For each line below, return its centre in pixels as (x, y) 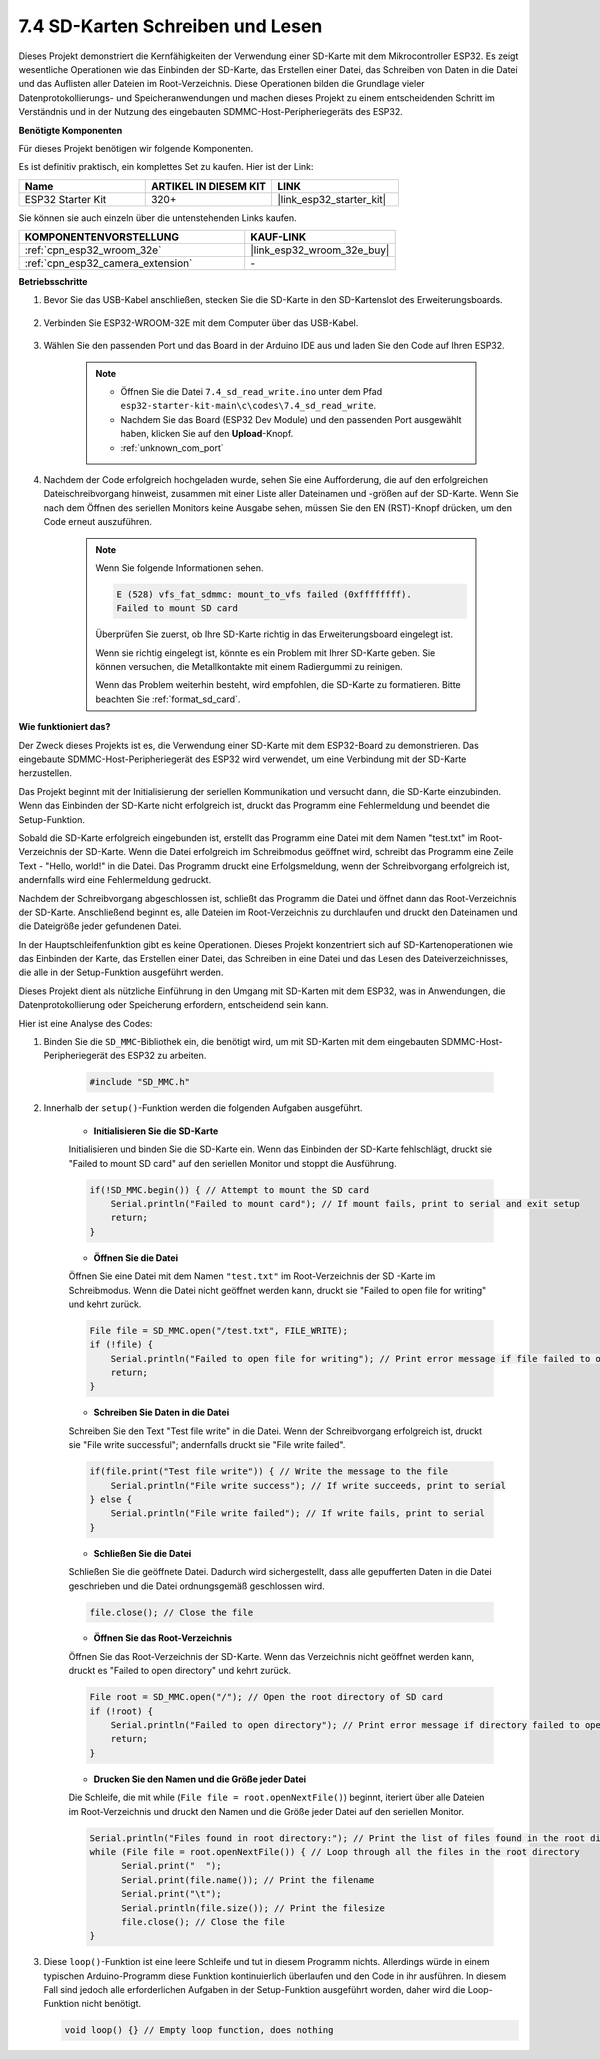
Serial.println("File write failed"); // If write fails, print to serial (297, 1513)
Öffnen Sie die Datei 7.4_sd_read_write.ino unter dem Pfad (251, 392)
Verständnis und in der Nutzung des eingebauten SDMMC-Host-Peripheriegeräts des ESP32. (211, 112)
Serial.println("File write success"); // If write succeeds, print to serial (308, 1485)
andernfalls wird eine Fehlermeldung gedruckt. (115, 880)
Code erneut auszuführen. (97, 522)
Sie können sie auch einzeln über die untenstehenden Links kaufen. (157, 217)
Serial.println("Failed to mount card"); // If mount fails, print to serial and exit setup (345, 1203)
